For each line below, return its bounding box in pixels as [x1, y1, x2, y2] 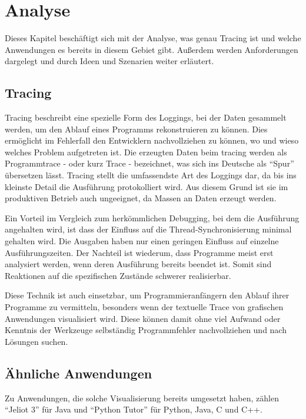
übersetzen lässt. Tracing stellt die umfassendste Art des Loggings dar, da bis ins [5, 169, 297, 181]
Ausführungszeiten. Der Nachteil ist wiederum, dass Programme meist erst [5, 246, 274, 258]
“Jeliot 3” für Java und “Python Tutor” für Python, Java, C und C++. [5, 403, 262, 415]
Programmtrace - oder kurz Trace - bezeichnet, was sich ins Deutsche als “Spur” [5, 157, 294, 169]
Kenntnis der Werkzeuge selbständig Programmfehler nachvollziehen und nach [5, 324, 287, 336]
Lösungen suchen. [5, 335, 68, 347]
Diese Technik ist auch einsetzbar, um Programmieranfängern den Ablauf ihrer [5, 289, 290, 301]
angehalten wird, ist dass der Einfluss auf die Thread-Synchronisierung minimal [5, 223, 292, 235]
